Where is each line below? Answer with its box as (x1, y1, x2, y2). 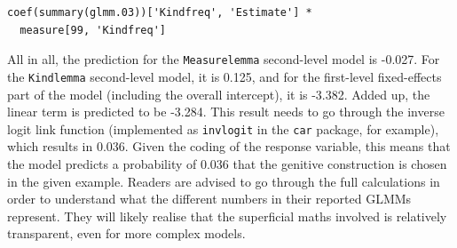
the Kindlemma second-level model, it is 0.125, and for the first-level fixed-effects (7, 67, 442, 85)
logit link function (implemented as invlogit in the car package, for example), (7, 119, 439, 138)
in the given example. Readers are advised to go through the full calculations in (7, 172, 440, 190)
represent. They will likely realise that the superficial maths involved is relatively (7, 206, 447, 225)
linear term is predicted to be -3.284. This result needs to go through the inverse (7, 102, 445, 121)
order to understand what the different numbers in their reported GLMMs (7, 189, 412, 208)
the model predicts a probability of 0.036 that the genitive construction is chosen (7, 154, 447, 172)
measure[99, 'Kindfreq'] (20, 23, 166, 36)
